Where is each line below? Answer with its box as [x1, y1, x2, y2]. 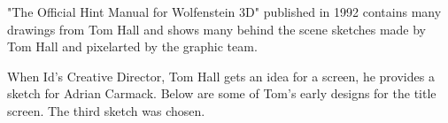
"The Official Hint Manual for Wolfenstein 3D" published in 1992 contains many [7, 3, 442, 20]
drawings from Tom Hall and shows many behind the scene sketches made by [7, 19, 426, 38]
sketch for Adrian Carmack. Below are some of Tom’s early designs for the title [7, 84, 436, 103]
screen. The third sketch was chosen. [7, 101, 205, 119]
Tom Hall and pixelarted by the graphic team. [7, 37, 258, 56]
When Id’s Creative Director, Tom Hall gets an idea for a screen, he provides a [7, 66, 435, 85]
